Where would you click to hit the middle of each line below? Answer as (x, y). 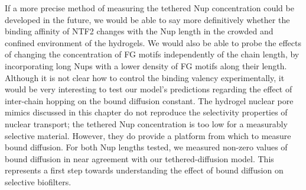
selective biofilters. (38, 181)
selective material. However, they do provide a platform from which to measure (148, 135)
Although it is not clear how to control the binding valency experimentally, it (145, 77)
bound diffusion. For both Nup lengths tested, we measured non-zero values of (146, 147)
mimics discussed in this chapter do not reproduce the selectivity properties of (146, 112)
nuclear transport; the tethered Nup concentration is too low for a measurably (146, 123)
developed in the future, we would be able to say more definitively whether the (147, 19)
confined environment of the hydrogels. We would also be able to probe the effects (153, 42)
